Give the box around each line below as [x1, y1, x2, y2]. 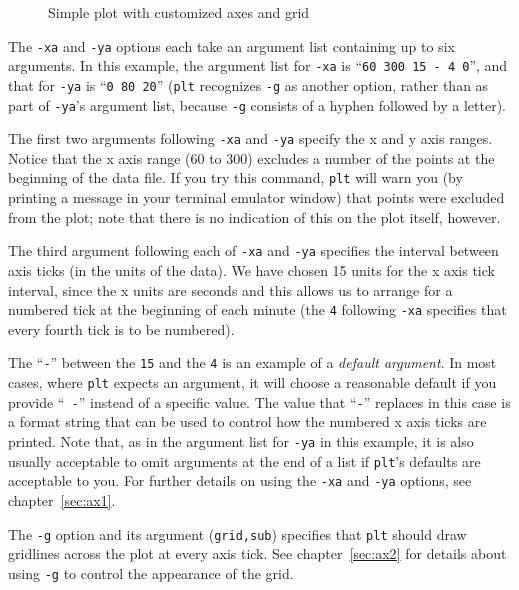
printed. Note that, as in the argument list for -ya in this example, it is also [8, 430, 474, 451]
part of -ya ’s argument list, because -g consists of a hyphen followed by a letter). [8, 94, 506, 115]
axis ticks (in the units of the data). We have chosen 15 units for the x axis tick [8, 259, 495, 280]
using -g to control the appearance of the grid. [8, 562, 294, 583]
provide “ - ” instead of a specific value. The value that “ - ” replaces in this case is [8, 391, 511, 412]
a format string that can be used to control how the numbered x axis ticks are [8, 411, 487, 432]
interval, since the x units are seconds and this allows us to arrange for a [8, 279, 453, 300]
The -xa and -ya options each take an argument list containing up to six [8, 35, 455, 56]
